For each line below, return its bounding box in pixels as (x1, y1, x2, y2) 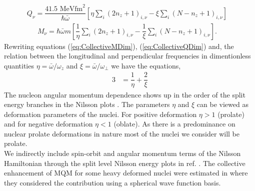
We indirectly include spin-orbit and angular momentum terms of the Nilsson (4, 148, 241, 158)
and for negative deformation (4, 118, 93, 129)
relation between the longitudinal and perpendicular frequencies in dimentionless (4, 50, 251, 61)
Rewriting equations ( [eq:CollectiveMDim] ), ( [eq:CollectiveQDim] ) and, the (4, 40, 234, 51)
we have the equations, (111, 60, 181, 70)
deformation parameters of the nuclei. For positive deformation (4, 108, 197, 119)
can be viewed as (196, 99, 248, 109)
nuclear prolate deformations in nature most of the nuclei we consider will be (4, 128, 239, 138)
